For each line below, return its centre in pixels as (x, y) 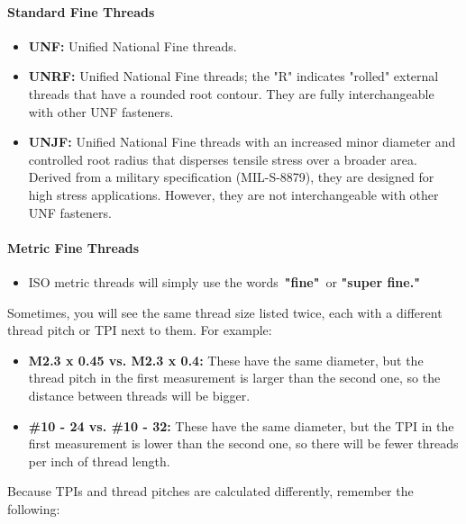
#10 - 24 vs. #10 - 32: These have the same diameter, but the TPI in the (241, 425)
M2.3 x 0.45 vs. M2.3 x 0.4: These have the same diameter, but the (226, 360)
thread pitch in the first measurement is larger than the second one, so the (234, 378)
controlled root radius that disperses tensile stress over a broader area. (223, 159)
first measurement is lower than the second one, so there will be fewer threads (243, 443)
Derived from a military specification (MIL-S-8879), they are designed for (231, 177)
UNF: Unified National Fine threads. (132, 45)
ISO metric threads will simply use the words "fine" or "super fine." (224, 281)
